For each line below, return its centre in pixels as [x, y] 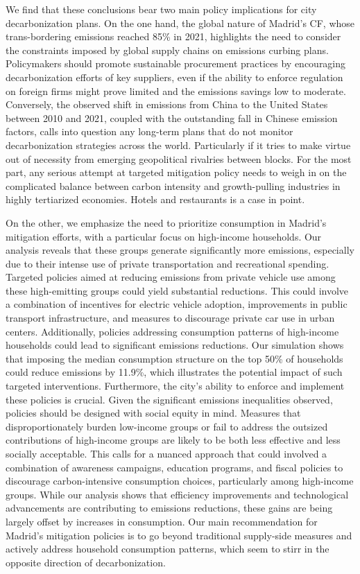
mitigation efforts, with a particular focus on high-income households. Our [164, 236]
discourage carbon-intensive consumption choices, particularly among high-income [180, 481]
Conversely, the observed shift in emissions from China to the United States [167, 104]
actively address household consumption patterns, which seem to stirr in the [168, 549]
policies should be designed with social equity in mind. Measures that [153, 413]
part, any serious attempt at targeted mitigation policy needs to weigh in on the [176, 172]
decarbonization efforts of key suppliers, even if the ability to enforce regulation [174, 77]
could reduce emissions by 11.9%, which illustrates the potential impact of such [174, 372]
